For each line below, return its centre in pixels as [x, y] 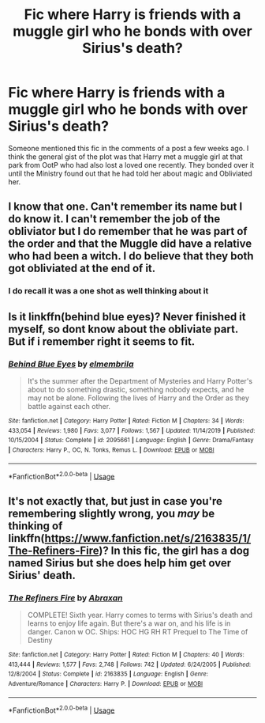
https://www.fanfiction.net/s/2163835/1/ [148, 538]
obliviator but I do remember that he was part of [128, 231]
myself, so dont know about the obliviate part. [123, 329]
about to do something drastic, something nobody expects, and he [136, 389]
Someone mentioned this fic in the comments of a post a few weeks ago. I [129, 148]
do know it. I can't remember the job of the [114, 219]
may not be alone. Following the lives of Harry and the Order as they [138, 398]
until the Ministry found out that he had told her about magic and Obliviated [130, 173]
